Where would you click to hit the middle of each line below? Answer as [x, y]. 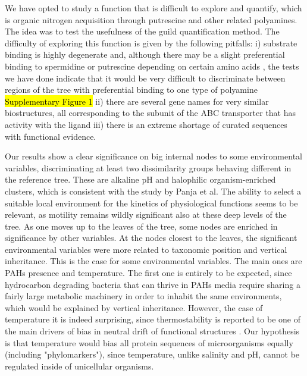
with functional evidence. [51, 136]
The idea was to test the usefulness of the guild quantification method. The [142, 31]
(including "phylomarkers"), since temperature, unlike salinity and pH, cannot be [152, 354]
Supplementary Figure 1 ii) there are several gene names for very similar [137, 101]
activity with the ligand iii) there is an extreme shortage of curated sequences [146, 124]
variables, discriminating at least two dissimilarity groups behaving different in [148, 167]
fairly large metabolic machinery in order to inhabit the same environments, [143, 296]
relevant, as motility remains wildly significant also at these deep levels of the [146, 214]
